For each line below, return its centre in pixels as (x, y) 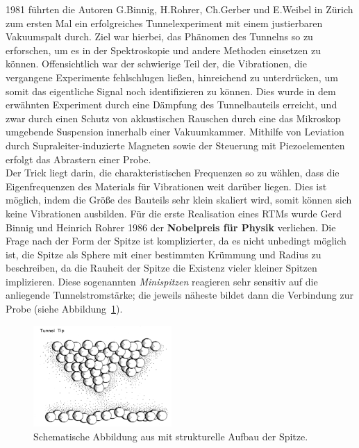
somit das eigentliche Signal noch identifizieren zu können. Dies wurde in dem (171, 91)
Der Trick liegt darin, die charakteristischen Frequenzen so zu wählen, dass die (173, 173)
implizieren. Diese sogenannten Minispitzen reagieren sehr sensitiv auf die (162, 281)
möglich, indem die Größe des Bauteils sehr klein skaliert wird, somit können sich (179, 200)
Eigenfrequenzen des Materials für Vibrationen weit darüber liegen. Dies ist (166, 186)
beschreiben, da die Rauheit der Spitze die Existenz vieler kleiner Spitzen (161, 268)
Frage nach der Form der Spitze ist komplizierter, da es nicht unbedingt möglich (176, 241)
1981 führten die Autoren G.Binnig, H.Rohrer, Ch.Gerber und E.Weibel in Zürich (179, 9)
